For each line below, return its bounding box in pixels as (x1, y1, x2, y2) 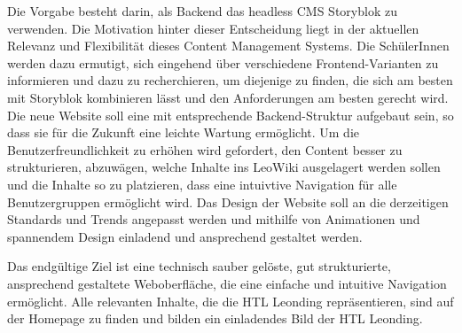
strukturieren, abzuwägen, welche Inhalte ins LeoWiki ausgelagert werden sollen (7, 158, 441, 176)
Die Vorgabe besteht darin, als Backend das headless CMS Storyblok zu (7, 2, 397, 19)
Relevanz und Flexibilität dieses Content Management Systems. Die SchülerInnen (7, 36, 450, 55)
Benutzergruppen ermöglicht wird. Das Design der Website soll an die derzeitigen (7, 192, 449, 211)
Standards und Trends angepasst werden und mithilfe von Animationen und (7, 210, 420, 228)
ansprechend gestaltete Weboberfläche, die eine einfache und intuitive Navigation (7, 274, 447, 292)
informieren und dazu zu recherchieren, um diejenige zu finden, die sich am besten (7, 71, 453, 89)
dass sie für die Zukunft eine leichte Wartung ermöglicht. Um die (7, 123, 360, 142)
